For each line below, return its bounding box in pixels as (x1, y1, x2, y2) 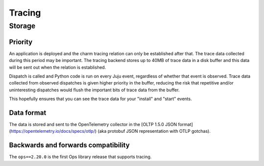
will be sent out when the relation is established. (9, 64, 106, 70)
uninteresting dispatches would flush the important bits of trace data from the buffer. (9, 87, 180, 93)
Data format (9, 108, 46, 117)
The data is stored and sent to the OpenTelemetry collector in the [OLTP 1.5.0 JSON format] (9, 121, 193, 127)
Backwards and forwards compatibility (9, 141, 130, 149)
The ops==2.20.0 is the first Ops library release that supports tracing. (9, 154, 152, 160)
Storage (9, 21, 36, 30)
